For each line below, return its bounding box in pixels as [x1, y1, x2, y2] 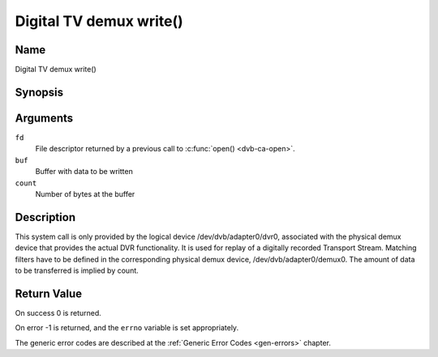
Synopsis [15, 85, 64, 99]
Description [15, 210, 76, 224]
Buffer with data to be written [35, 167, 133, 176]
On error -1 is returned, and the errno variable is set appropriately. [15, 323, 239, 333]
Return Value [15, 287, 83, 300]
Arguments [15, 111, 74, 125]
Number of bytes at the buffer [35, 189, 135, 198]
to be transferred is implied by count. [15, 266, 140, 275]
